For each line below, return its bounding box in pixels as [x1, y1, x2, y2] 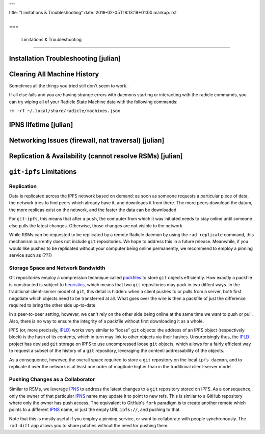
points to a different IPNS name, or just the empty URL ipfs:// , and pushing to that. [9, 407, 181, 412]
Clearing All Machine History [9, 70, 99, 78]
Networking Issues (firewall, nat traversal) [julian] [9, 136, 164, 144]
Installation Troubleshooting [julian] [9, 54, 121, 62]
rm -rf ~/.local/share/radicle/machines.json [9, 108, 121, 113]
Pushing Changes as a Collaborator [9, 376, 95, 382]
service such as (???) [9, 252, 53, 258]
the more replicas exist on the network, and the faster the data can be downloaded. [9, 207, 178, 213]
